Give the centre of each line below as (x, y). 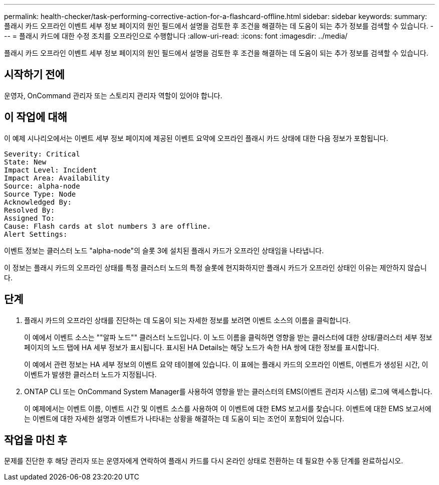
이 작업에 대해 (36, 117)
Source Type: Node (40, 194)
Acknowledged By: (38, 202)
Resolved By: (30, 210)
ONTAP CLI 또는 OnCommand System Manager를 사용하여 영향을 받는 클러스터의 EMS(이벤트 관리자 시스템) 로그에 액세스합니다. (228, 391)
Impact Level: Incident (51, 170)
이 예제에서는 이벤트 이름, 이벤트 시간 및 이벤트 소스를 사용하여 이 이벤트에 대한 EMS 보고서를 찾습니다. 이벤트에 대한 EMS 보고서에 (228, 408)
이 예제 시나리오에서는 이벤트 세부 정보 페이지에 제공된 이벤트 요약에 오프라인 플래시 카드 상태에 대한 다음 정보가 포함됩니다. (196, 138)
